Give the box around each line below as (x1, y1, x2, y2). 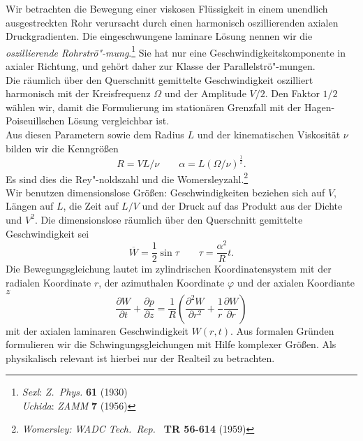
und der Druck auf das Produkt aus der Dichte (142, 198, 343, 213)
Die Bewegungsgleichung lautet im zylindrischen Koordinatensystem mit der (6, 261, 332, 276)
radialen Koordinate (6, 275, 91, 289)
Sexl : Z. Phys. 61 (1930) (22, 384, 128, 399)
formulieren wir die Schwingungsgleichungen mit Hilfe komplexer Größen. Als (6, 337, 336, 352)
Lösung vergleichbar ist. (68, 113, 170, 128)
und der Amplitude (164, 86, 246, 101)
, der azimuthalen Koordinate (98, 275, 225, 289)
